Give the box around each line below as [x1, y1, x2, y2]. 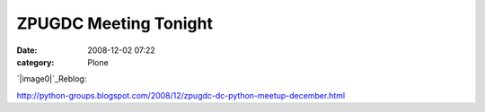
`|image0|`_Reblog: [16, 73, 87, 84]
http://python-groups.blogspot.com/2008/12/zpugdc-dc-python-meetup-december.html [16, 90, 346, 100]
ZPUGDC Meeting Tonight [16, 13, 213, 33]
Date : [16, 45, 38, 56]
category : [16, 56, 55, 67]
